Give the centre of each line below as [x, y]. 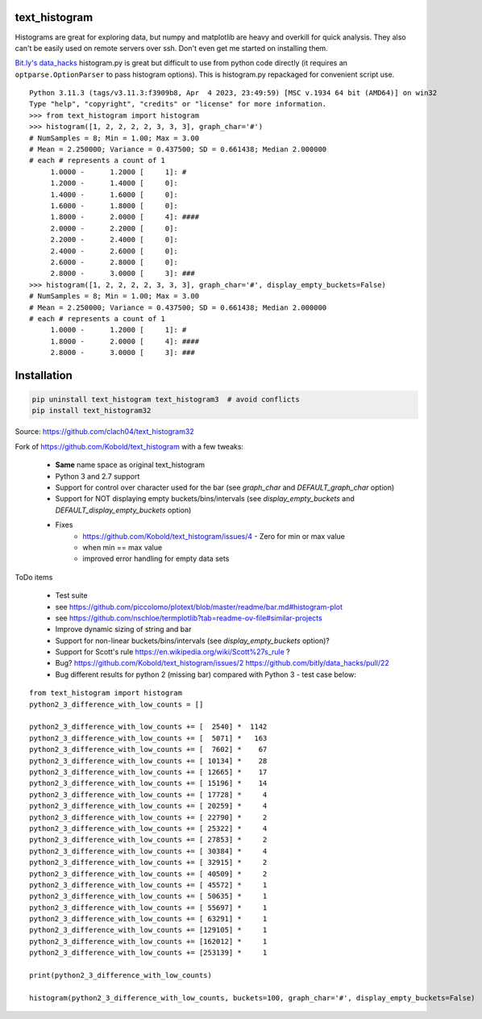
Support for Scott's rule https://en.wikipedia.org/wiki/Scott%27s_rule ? [172, 652]
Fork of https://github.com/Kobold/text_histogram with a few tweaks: [129, 446]
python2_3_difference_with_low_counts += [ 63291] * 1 [148, 919]
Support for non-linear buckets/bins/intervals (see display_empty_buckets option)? [193, 641]
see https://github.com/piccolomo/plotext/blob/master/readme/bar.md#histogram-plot [199, 607]
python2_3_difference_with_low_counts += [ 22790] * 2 [148, 817]
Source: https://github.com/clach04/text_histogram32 [104, 432]
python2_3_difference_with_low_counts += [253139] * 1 [148, 953]
